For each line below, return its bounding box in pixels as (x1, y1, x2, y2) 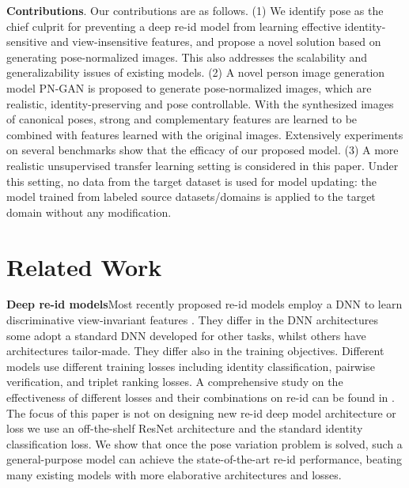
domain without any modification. (6, 203, 172, 220)
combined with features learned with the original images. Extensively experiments (6, 126, 403, 142)
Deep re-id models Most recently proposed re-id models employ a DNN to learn (6, 296, 403, 312)
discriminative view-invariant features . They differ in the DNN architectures (6, 312, 379, 328)
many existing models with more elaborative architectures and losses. (6, 466, 342, 482)
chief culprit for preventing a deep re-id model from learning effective (6, 17, 341, 34)
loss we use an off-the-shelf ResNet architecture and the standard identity (6, 420, 363, 437)
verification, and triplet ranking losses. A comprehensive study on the (6, 373, 343, 390)
